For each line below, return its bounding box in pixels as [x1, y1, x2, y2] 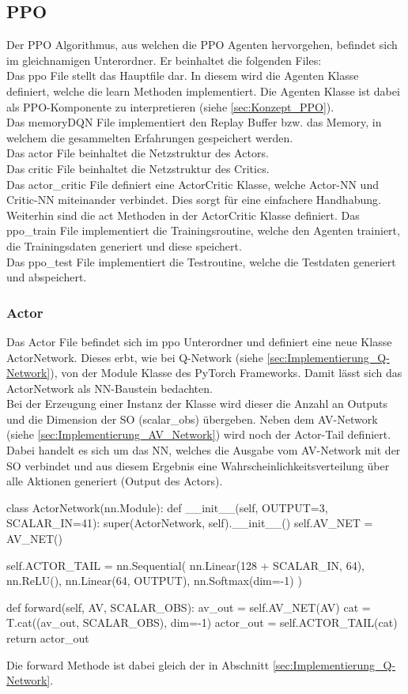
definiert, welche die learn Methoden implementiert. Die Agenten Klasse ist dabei [6, 82, 400, 99]
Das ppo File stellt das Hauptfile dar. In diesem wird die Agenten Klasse [6, 67, 359, 84]
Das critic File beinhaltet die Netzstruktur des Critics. [6, 160, 270, 176]
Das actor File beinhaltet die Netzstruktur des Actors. [6, 145, 269, 161]
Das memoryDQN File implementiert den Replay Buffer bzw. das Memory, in [6, 114, 382, 130]
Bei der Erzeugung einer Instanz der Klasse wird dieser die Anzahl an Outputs [6, 395, 388, 412]
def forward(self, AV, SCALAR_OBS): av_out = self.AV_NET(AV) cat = [6, 598, 371, 615]
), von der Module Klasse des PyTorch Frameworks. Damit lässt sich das [50, 364, 402, 381]
